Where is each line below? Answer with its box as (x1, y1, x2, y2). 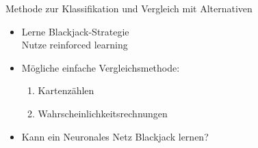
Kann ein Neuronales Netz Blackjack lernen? (21, 129, 209, 143)
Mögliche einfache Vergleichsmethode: (21, 60, 180, 74)
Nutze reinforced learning (21, 38, 128, 52)
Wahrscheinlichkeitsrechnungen (38, 106, 168, 120)
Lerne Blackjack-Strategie (21, 24, 129, 38)
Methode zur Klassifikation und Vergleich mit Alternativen (5, 1, 253, 15)
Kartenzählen (38, 83, 94, 98)
